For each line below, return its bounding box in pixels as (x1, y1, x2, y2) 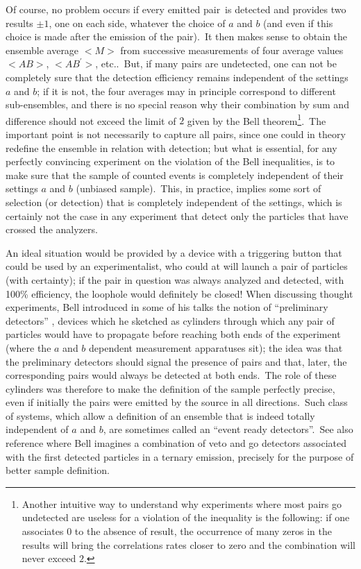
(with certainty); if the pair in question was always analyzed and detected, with (6, 272, 344, 287)
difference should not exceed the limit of (6, 113, 176, 128)
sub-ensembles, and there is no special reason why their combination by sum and (6, 97, 349, 112)
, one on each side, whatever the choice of (49, 15, 226, 30)
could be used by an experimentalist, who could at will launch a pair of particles (6, 259, 348, 273)
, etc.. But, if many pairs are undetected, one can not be (95, 56, 337, 71)
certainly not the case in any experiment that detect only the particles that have (6, 208, 349, 223)
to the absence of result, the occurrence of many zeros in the (74, 524, 333, 538)
